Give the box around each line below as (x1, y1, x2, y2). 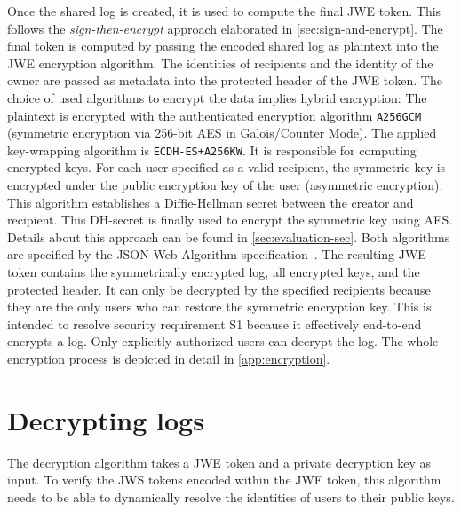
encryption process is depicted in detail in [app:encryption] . (7, 350, 330, 367)
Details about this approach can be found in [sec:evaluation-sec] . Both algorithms (7, 227, 450, 246)
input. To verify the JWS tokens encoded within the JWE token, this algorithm (7, 470, 441, 489)
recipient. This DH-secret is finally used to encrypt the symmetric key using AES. (7, 210, 453, 229)
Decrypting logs (7, 401, 204, 437)
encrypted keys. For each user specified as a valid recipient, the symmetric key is (7, 158, 446, 177)
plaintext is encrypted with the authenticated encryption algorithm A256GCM (7, 106, 422, 124)
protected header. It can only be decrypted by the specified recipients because (7, 280, 431, 298)
